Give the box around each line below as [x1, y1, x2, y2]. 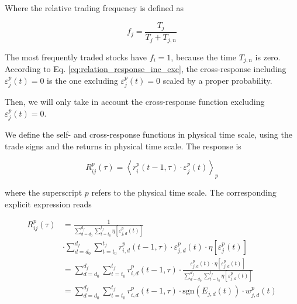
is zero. [255, 50, 281, 63]
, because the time [171, 50, 236, 63]
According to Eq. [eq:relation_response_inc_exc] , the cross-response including [5, 62, 286, 74]
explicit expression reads [5, 197, 92, 210]
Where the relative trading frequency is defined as [5, 2, 184, 13]
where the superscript [5, 186, 82, 198]
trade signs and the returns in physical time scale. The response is [5, 139, 241, 152]
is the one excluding [47, 74, 118, 86]
